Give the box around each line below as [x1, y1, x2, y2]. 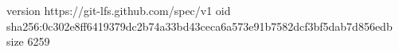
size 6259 [6, 33, 50, 50]
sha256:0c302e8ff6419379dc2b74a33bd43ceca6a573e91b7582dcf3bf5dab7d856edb [6, 17, 393, 34]
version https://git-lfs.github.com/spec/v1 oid [6, 2, 231, 18]
